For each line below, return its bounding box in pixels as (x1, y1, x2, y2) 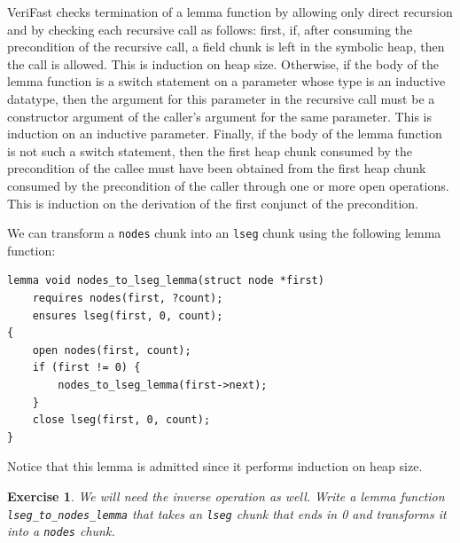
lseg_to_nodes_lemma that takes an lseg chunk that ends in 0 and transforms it (7, 504, 447, 523)
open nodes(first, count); (32, 343, 191, 357)
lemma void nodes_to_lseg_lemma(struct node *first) (7, 274, 324, 287)
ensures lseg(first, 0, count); (32, 309, 223, 322)
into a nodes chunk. (7, 522, 115, 540)
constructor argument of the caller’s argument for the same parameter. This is (7, 106, 432, 125)
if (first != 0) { (32, 361, 141, 374)
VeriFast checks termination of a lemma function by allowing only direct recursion (7, 3, 453, 20)
